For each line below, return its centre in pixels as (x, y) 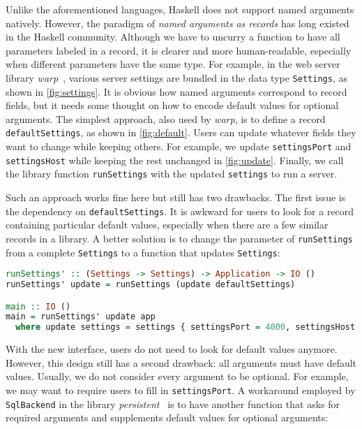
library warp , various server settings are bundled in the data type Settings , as (176, 77)
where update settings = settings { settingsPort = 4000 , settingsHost (186, 327)
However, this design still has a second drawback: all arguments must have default (181, 362)
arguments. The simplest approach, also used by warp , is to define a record (166, 118)
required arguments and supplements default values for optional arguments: (167, 417)
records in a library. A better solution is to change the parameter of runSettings (179, 238)
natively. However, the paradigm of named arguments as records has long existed (178, 23)
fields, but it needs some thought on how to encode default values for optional (172, 105)
